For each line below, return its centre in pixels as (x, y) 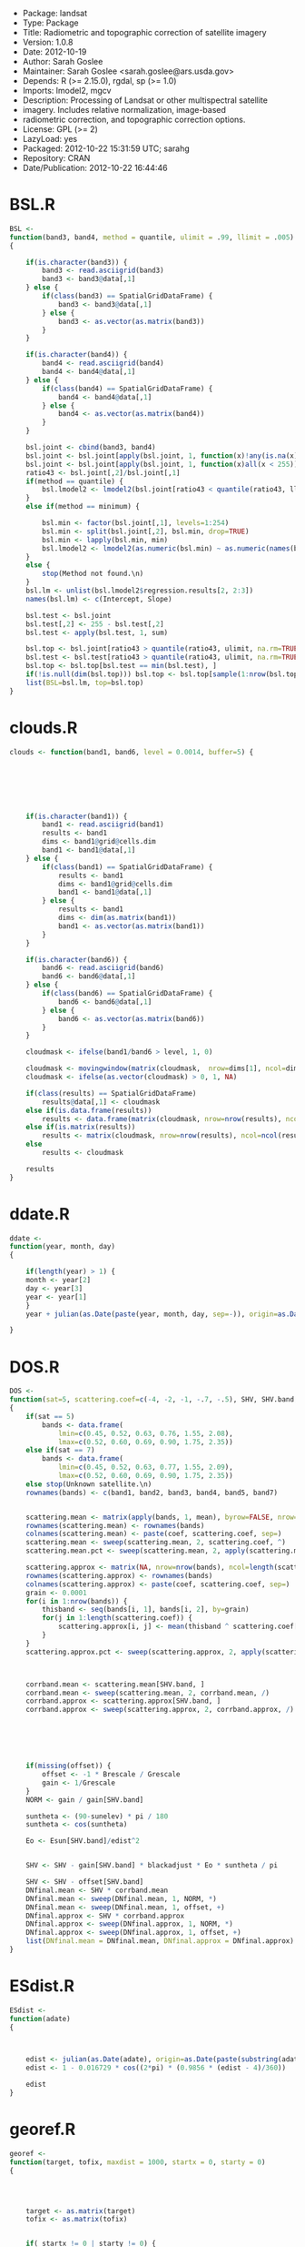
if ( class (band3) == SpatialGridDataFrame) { (128, 296)
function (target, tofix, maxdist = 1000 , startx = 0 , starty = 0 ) (138, 2162)
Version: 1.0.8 (48, 42)
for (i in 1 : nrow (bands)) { (77, 1601)
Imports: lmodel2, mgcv (67, 91)
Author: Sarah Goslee (63, 61)
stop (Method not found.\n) (93, 574)
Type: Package (50, 23)
